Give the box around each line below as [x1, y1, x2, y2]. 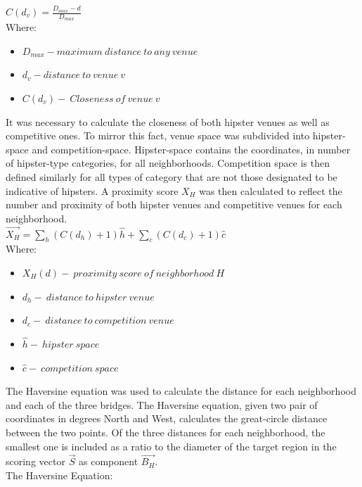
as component [79, 454, 138, 469]
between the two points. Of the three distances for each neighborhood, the [6, 424, 325, 439]
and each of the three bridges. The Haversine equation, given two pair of [6, 397, 318, 412]
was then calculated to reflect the [199, 183, 342, 198]
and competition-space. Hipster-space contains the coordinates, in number [32, 141, 351, 156]
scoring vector [6, 454, 65, 469]
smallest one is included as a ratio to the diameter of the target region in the [6, 438, 337, 453]
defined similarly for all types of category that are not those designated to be [6, 169, 337, 184]
